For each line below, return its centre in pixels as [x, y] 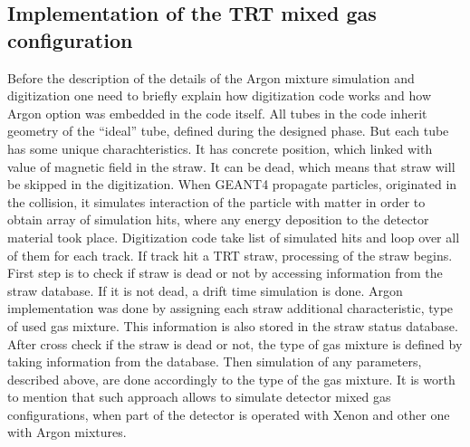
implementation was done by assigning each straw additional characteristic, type [230, 308]
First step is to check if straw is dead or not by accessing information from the [225, 273]
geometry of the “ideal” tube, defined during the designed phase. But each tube [228, 131]
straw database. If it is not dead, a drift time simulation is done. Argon [205, 290]
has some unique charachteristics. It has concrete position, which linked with [220, 148]
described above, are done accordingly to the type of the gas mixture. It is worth [231, 379]
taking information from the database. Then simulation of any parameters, [215, 361]
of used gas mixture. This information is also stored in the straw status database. [233, 325]
